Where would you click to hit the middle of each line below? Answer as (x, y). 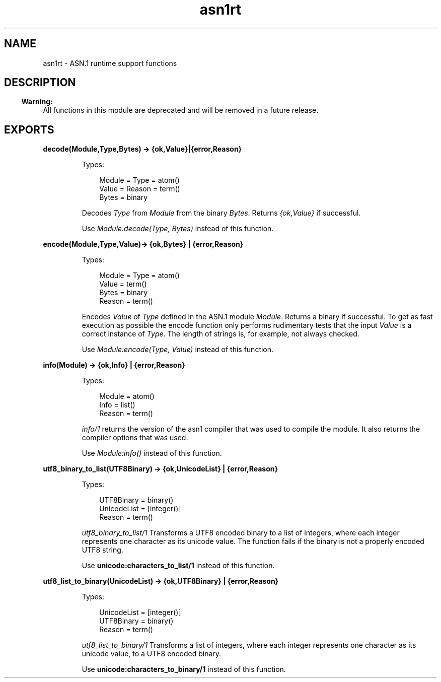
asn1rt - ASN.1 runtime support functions (110, 63)
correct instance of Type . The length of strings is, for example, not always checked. (220, 334)
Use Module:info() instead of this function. (152, 453)
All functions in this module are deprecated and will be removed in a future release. (181, 110)
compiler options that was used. (135, 438)
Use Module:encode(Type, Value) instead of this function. (178, 350)
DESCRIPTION (40, 83)
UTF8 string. (102, 550)
